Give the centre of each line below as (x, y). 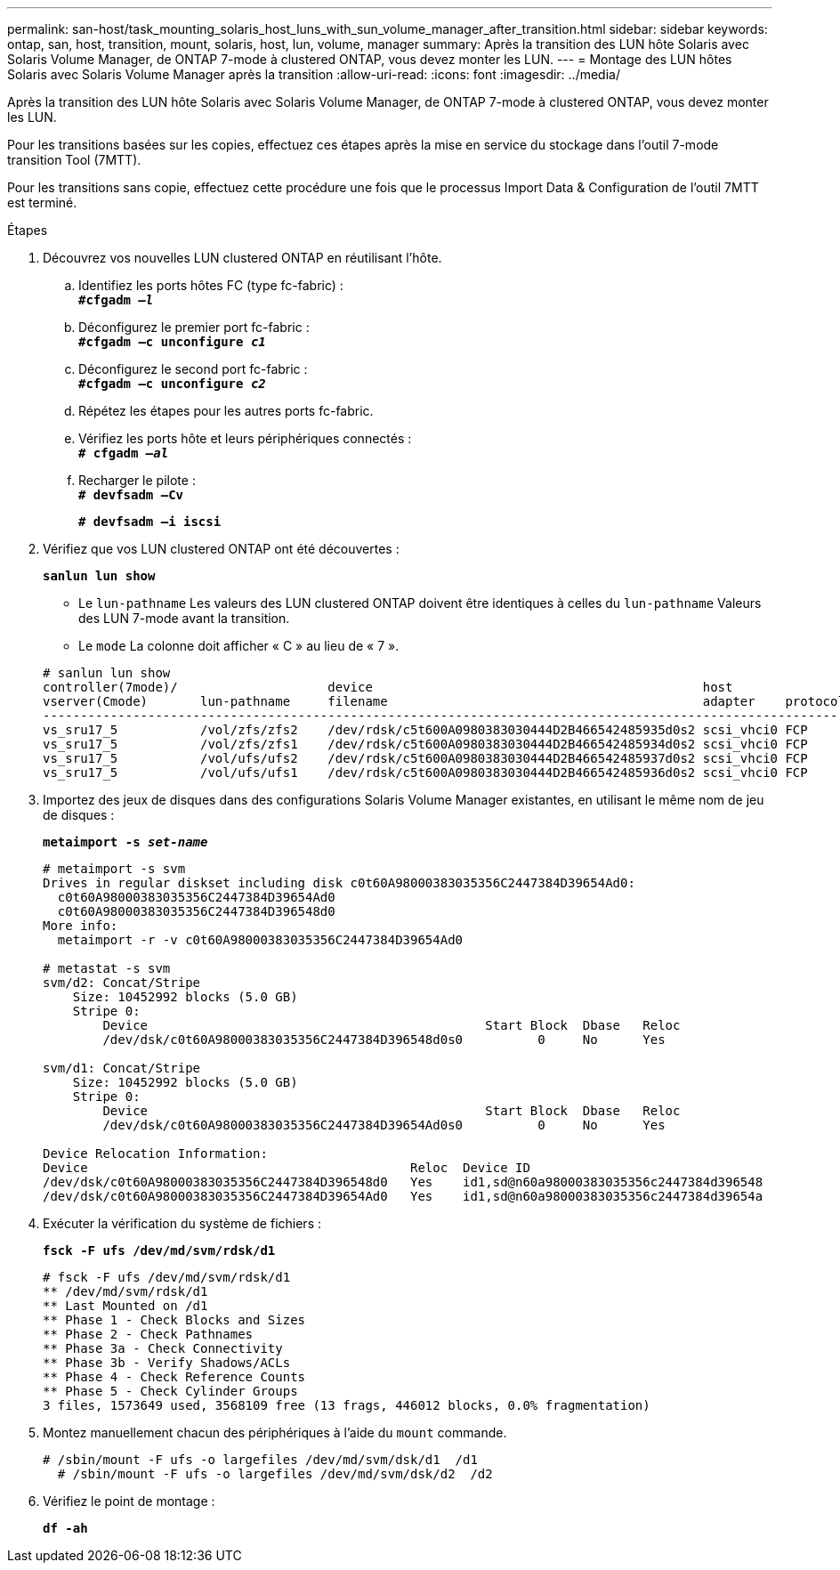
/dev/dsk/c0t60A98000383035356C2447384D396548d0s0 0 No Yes (384, 1040)
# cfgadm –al (124, 453)
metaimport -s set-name (125, 842)
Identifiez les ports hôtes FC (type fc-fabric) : (211, 285)
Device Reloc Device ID (287, 1168)
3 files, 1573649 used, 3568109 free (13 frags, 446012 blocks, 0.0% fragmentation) (347, 1405)
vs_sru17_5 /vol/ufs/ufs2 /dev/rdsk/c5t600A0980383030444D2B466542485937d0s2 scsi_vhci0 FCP (425, 758)
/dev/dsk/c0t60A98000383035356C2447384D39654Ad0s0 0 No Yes (384, 1125)
